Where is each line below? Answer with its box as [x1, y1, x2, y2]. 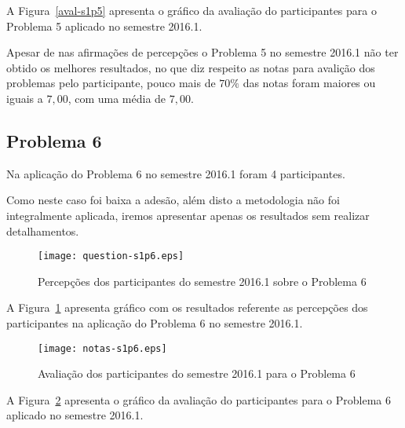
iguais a [6, 90, 43, 106]
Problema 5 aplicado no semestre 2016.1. [6, 17, 202, 34]
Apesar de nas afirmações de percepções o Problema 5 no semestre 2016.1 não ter [6, 44, 399, 60]
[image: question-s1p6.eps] [38, 251, 184, 262]
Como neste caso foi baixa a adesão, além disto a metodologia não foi [6, 192, 340, 208]
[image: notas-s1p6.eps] [38, 342, 167, 354]
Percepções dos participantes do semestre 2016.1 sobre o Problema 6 [38, 273, 367, 289]
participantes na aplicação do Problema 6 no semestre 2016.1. [6, 314, 303, 331]
